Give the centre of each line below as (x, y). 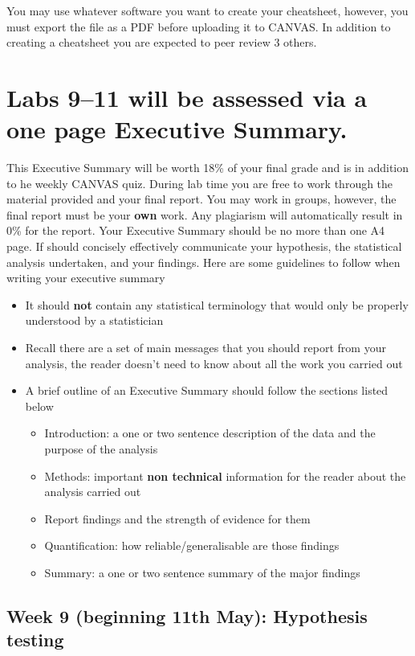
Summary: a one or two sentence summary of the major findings (202, 572)
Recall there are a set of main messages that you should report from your (205, 348)
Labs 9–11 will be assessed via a (187, 97)
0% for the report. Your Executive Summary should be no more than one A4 (196, 230)
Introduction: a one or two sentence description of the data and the (210, 433)
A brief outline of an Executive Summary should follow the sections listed (207, 390)
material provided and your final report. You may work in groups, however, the (201, 199)
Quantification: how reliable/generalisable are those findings (192, 545)
